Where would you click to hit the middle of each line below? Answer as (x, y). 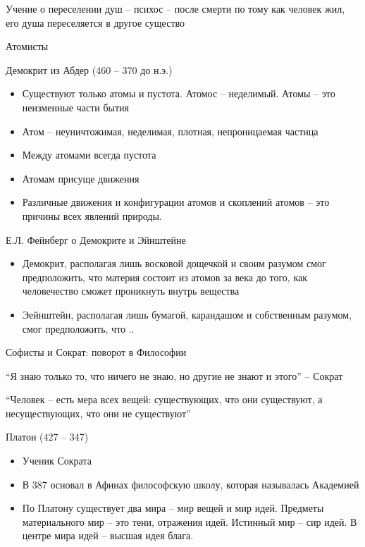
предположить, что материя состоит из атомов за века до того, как (165, 277)
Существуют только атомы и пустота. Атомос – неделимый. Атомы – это (179, 93)
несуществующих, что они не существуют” (98, 413)
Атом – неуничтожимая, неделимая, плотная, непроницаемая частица (170, 131)
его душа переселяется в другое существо (95, 22)
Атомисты (27, 46)
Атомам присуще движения (81, 178)
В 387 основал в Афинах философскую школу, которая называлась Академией (191, 484)
